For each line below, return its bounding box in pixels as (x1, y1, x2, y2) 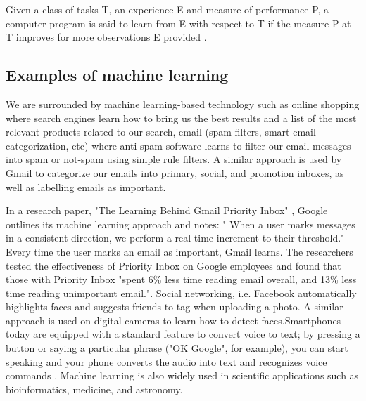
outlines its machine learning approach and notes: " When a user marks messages (6, 216, 355, 231)
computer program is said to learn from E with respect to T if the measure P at (6, 15, 351, 30)
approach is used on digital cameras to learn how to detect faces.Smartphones (6, 313, 341, 327)
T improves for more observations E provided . (6, 29, 207, 44)
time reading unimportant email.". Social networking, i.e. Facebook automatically (6, 285, 357, 300)
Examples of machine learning (6, 64, 229, 86)
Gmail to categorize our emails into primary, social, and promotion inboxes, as (6, 165, 344, 180)
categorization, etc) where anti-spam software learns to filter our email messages (6, 138, 351, 152)
